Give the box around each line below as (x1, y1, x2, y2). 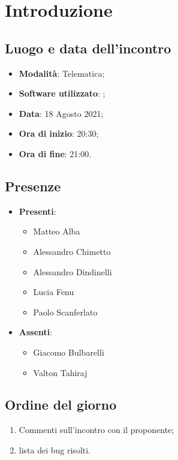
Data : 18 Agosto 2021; (19, 107, 104, 119)
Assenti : (19, 326, 53, 338)
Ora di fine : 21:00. (19, 147, 92, 160)
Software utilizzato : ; (19, 87, 105, 100)
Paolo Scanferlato (33, 305, 98, 318)
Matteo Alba (33, 225, 80, 237)
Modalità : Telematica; (19, 67, 105, 79)
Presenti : (19, 205, 56, 217)
